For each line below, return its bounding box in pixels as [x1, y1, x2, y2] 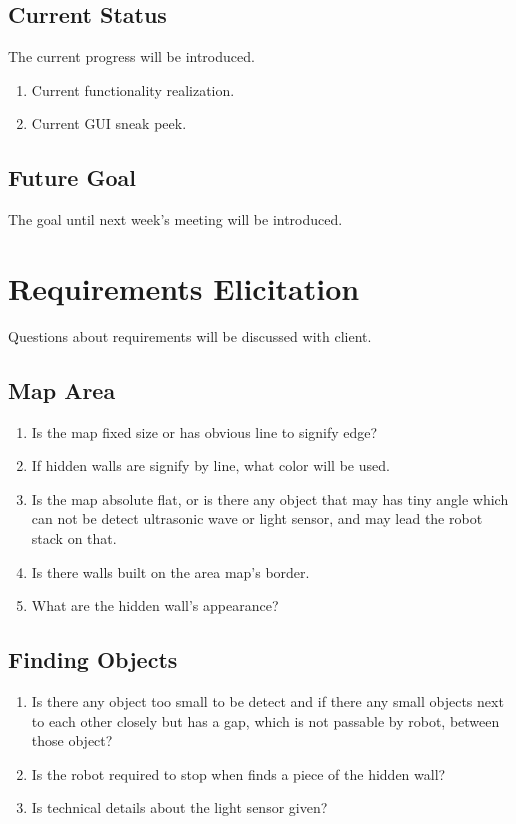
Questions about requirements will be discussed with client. [8, 325, 372, 346]
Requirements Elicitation [8, 267, 360, 308]
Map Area [8, 374, 116, 405]
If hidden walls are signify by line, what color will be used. [31, 455, 390, 476]
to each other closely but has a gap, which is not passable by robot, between [31, 710, 500, 731]
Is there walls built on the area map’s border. [31, 561, 310, 582]
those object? [31, 730, 113, 751]
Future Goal [8, 162, 136, 193]
